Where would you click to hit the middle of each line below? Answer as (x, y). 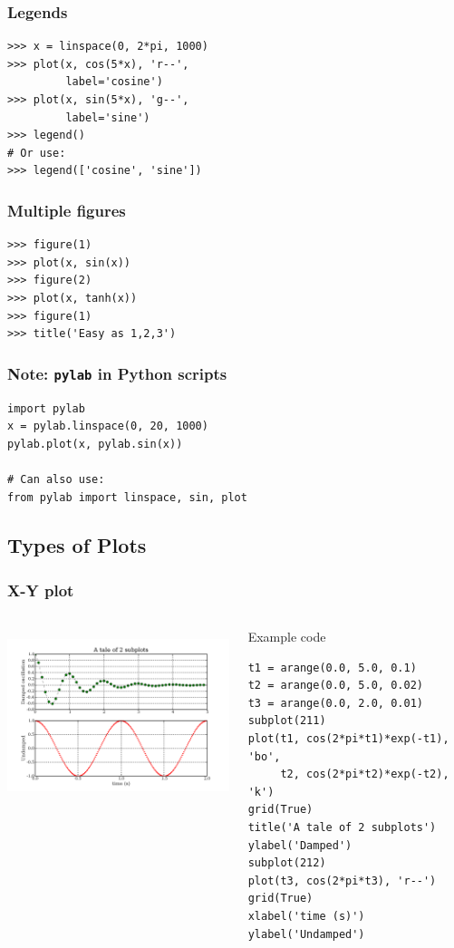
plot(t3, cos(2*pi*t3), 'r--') (342, 880)
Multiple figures (67, 210)
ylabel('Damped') (300, 845)
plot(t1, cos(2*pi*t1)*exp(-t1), (348, 739)
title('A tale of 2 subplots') (342, 828)
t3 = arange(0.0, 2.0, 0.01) (335, 703)
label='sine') (108, 117)
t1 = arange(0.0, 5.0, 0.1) (332, 667)
